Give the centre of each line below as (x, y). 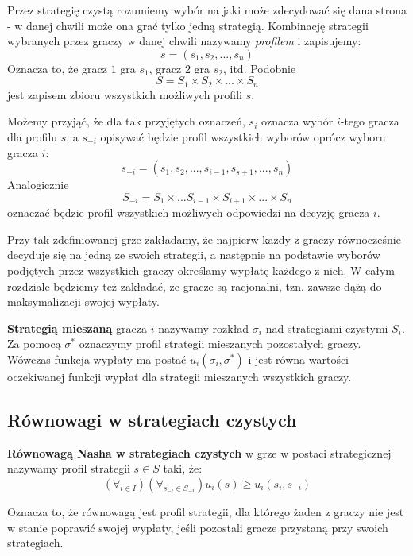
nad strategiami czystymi (327, 328)
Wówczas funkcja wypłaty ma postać (97, 359)
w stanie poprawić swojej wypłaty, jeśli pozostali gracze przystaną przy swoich (198, 527)
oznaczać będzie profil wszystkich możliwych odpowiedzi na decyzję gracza (189, 212)
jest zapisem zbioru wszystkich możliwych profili (125, 94)
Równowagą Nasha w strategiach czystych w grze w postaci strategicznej (199, 452)
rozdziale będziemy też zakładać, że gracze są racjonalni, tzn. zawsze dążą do (195, 286)
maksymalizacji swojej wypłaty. (83, 301)
